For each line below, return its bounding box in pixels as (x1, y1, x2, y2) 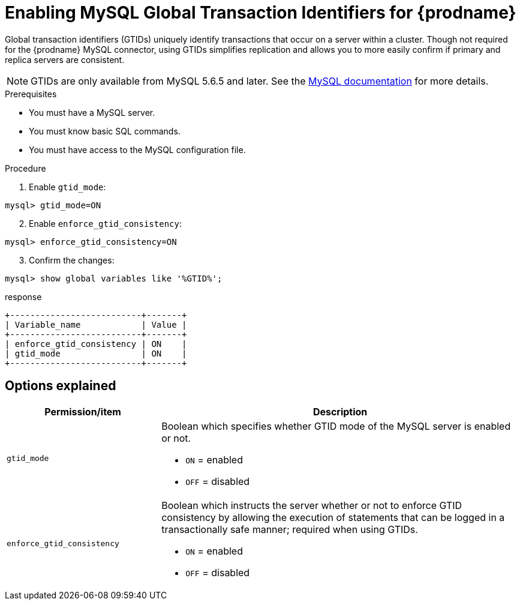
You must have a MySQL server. (29, 107, 155, 118)
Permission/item (44, 405, 121, 418)
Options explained (5, 378, 116, 394)
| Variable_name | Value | (5, 319, 187, 330)
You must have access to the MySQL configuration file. (29, 144, 246, 155)
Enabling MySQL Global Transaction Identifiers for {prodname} (5, 2, 516, 23)
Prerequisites (5, 88, 57, 99)
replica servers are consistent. (5, 54, 125, 65)
